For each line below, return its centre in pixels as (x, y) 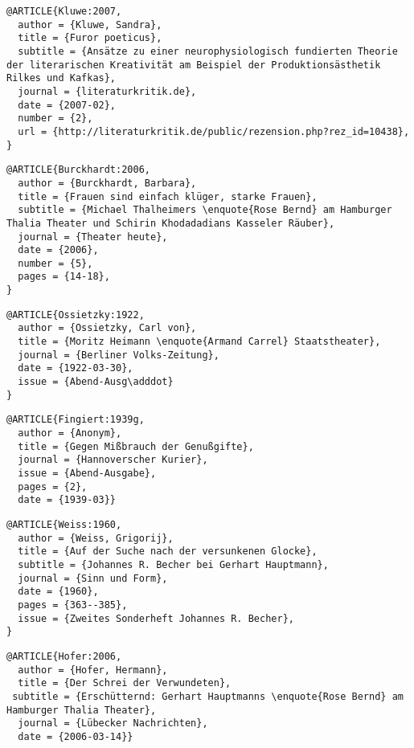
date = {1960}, (58, 592)
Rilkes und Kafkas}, (61, 78)
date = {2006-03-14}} (76, 736)
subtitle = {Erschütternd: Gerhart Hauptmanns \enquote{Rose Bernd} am (208, 696)
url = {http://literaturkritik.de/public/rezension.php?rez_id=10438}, (214, 131)
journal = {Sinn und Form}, (93, 578)
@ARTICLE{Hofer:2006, (64, 656)
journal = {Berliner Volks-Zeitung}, (119, 355)
